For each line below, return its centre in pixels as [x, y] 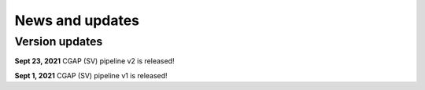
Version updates [59, 41]
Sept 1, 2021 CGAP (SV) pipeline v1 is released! [91, 75]
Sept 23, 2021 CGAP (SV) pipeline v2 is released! [94, 61]
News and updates [77, 20]
